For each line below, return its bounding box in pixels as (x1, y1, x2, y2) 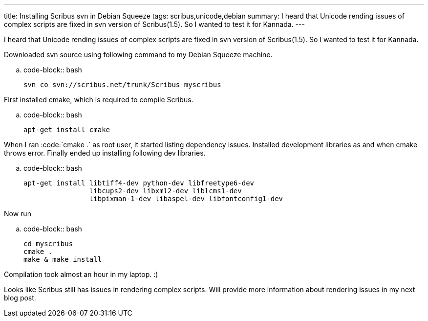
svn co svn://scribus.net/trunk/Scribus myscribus (23, 81, 221, 89)
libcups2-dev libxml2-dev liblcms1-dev (89, 187, 242, 195)
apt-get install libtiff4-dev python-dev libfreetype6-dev (23, 179, 255, 187)
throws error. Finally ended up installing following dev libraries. (4, 149, 206, 157)
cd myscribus (23, 240, 73, 248)
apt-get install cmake (23, 126, 110, 134)
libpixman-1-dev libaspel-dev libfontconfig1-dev (89, 195, 283, 203)
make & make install (23, 255, 102, 263)
